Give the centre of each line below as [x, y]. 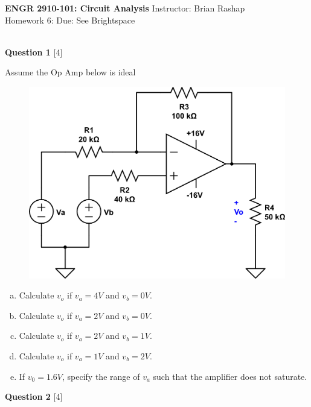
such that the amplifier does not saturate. [230, 376]
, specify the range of [101, 376]
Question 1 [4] [34, 52]
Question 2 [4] [34, 396]
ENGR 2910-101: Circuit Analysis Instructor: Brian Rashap [125, 8]
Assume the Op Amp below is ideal [70, 72]
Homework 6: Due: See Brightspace [70, 20]
